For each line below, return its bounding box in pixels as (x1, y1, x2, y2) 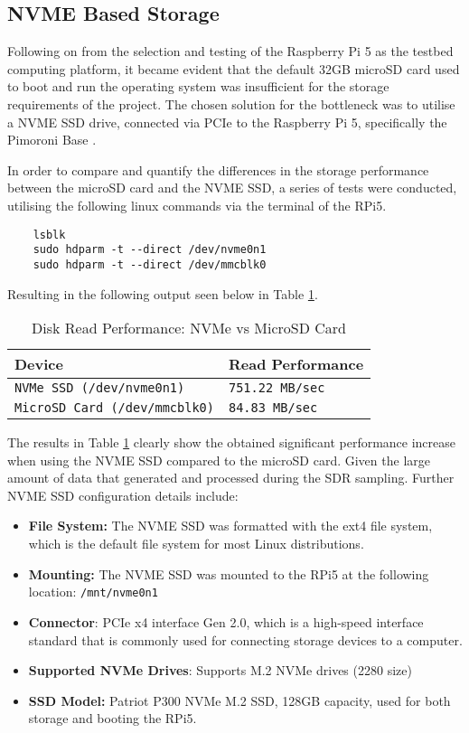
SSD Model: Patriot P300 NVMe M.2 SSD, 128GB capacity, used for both (28, 691, 451, 710)
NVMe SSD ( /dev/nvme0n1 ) (14, 381, 185, 396)
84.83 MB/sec (228, 400, 318, 416)
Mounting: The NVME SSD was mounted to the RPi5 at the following (28, 564, 429, 583)
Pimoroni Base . (7, 130, 97, 149)
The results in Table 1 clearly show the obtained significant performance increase (7, 433, 456, 452)
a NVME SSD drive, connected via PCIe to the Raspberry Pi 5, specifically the (7, 112, 447, 131)
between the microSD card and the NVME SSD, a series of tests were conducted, (7, 178, 457, 197)
